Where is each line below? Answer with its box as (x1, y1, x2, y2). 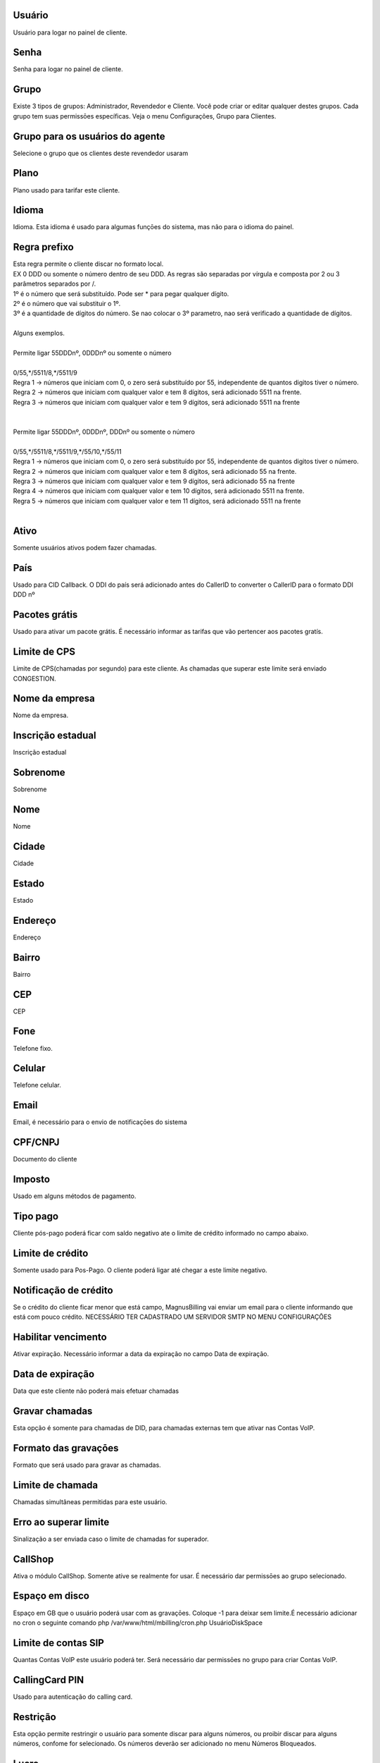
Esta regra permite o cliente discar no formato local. (13, 260, 164, 268)
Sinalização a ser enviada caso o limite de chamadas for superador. (13, 1535, 209, 1543)
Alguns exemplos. (13, 329, 65, 338)
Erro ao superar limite (13, 1516, 110, 1528)
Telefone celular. (13, 1081, 61, 1090)
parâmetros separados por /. (13, 279, 96, 288)
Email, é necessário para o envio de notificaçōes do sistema (13, 1118, 188, 1126)
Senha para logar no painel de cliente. (13, 65, 123, 73)
